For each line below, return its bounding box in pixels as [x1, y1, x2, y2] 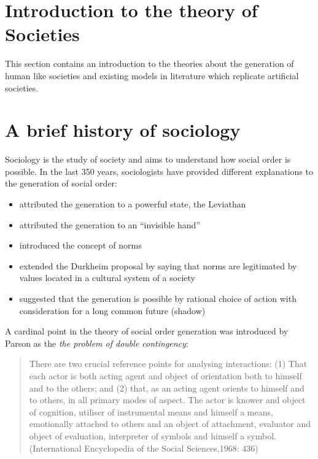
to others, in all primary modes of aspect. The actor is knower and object [29, 393, 306, 406]
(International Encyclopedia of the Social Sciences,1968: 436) [29, 441, 258, 454]
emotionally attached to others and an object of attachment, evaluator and [29, 417, 311, 430]
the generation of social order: [5, 177, 117, 190]
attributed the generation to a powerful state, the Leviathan [19, 198, 246, 210]
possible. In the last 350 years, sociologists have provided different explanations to [5, 164, 313, 177]
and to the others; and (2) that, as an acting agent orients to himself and [29, 381, 304, 394]
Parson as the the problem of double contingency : [5, 336, 188, 349]
